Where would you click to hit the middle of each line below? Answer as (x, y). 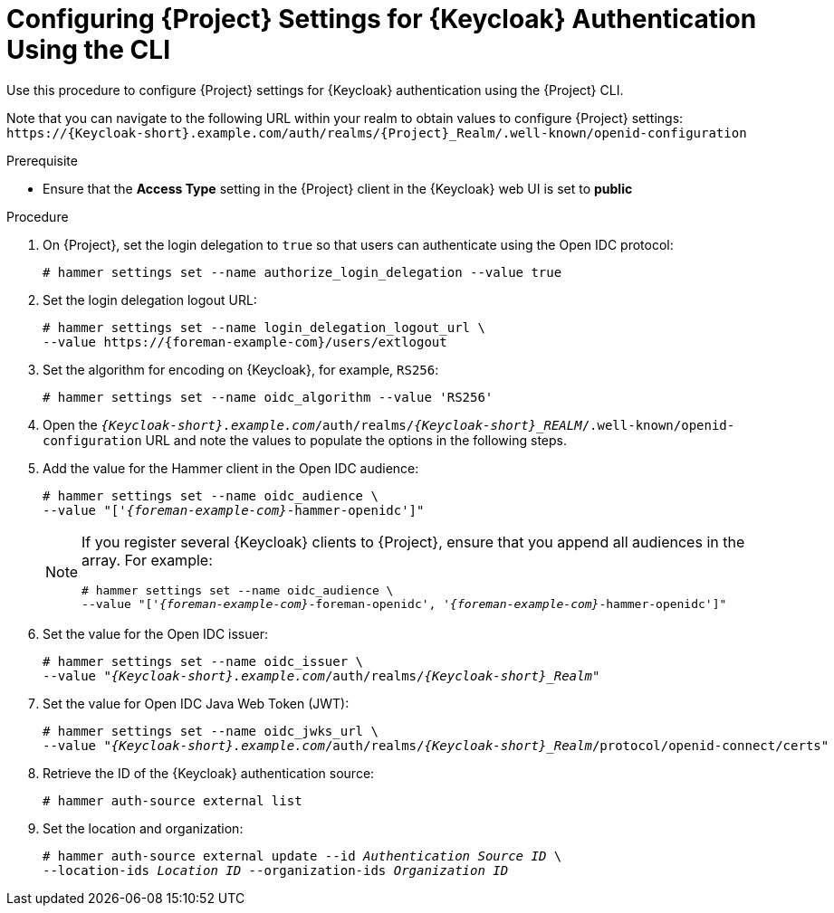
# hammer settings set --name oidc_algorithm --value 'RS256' (268, 397)
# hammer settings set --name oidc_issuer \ (203, 661)
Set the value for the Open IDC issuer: (155, 633)
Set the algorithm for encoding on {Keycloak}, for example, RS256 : (241, 369)
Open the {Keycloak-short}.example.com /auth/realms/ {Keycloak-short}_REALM (312, 424)
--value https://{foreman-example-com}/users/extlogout (245, 342)
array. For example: (147, 560)
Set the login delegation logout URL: (150, 300)
